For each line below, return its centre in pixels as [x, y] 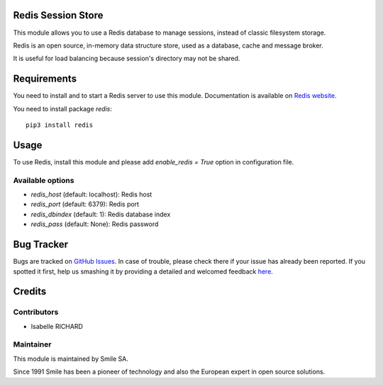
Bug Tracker [41, 245]
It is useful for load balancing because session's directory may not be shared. [127, 58]
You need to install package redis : [63, 108]
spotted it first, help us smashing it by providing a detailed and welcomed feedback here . [143, 271]
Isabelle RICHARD [57, 326]
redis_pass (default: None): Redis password [95, 224]
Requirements [45, 79]
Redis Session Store [58, 15]
